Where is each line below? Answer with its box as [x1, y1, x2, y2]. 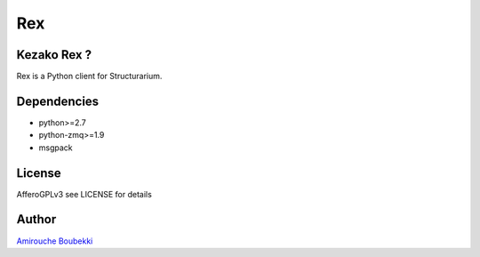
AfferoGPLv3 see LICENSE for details [16, 189, 153, 199]
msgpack [38, 142, 73, 153]
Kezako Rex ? [16, 47, 92, 62]
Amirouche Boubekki [16, 236, 93, 246]
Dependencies [16, 93, 100, 108]
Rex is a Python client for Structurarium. [16, 71, 163, 82]
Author [16, 212, 57, 227]
